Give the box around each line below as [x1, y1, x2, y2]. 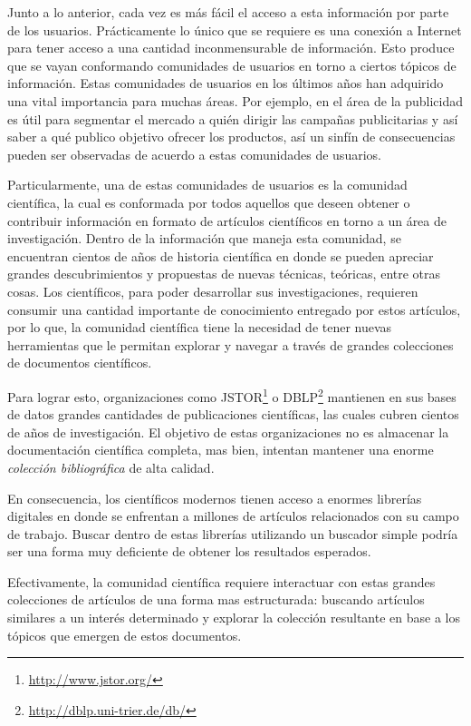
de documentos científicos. [7, 353, 152, 372]
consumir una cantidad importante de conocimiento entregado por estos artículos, [7, 299, 461, 319]
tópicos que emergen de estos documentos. [7, 625, 242, 644]
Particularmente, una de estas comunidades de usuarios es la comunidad [7, 175, 408, 194]
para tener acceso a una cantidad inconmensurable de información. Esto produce [7, 38, 455, 57]
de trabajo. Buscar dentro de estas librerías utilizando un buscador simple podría [7, 524, 458, 543]
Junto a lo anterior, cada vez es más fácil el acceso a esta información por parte [7, 3, 449, 21]
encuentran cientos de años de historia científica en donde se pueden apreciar [7, 246, 434, 265]
